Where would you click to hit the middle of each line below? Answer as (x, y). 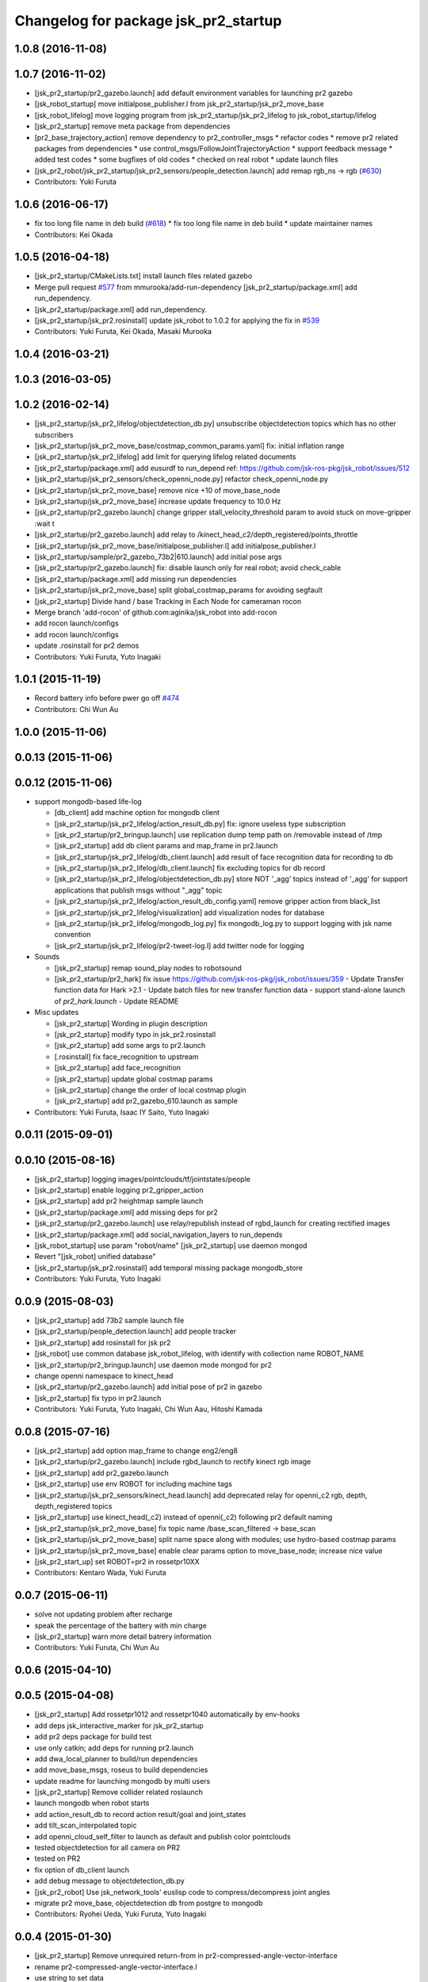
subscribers (54, 434)
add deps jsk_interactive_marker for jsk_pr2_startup (119, 1725)
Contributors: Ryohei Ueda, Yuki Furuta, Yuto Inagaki (120, 1914)
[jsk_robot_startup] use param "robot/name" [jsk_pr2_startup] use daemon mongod (171, 1245)
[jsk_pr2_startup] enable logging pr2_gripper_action (119, 1190)
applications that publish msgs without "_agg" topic (138, 890)
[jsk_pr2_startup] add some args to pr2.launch (130, 1046)
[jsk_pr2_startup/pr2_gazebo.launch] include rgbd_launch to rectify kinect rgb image (173, 1462)
